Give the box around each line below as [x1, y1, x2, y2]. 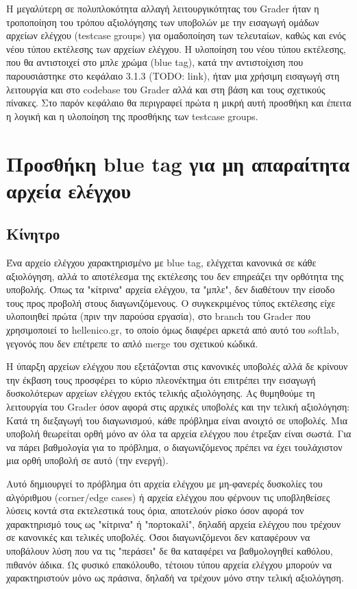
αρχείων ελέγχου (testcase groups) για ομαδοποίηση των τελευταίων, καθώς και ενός [6, 28, 346, 43]
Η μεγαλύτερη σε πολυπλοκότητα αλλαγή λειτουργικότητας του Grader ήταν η [6, 1, 319, 15]
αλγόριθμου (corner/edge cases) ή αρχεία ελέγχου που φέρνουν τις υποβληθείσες [6, 489, 330, 504]
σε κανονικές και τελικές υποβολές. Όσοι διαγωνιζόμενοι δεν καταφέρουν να [6, 530, 310, 544]
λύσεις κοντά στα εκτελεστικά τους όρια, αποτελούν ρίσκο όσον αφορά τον [6, 503, 304, 518]
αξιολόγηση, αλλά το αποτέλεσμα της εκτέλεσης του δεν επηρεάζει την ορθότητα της [6, 268, 344, 283]
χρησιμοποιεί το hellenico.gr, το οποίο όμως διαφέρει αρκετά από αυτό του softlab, [6, 323, 339, 337]
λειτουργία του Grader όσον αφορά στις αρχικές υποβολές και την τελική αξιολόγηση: [6, 400, 350, 414]
